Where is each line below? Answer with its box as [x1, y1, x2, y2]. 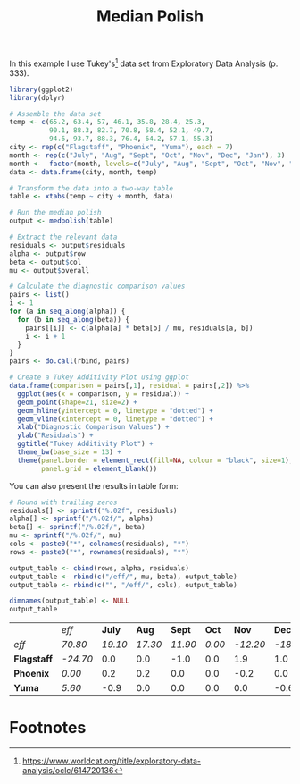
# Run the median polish [9, 208, 102, 217]
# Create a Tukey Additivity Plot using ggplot [9, 373, 190, 382]
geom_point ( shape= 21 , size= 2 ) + [17, 398, 138, 407]
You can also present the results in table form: [9, 480, 179, 491]
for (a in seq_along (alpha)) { [9, 307, 126, 316]
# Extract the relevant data [9, 232, 118, 242]
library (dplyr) [9, 93, 66, 102]
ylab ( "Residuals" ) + [17, 431, 94, 440]
